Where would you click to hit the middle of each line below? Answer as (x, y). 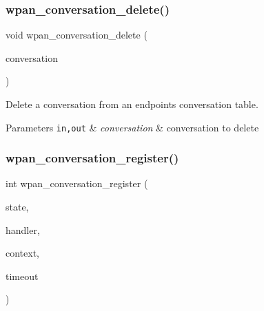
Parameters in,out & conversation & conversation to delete (132, 127)
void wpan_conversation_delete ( (77, 35)
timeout (22, 276)
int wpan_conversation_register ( (77, 183)
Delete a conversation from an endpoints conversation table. (132, 104)
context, (22, 253)
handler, (23, 229)
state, (17, 207)
